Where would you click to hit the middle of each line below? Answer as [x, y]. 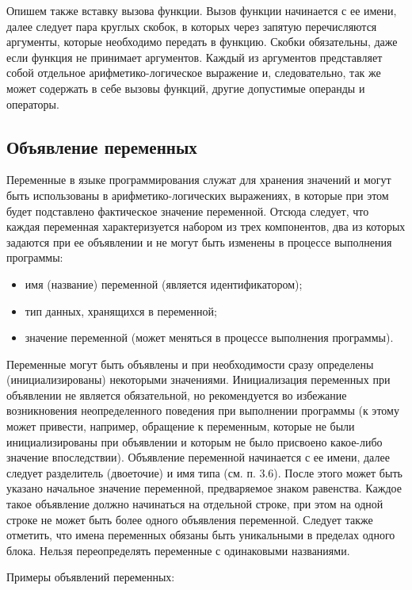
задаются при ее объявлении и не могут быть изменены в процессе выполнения [199, 241]
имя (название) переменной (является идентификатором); [164, 284]
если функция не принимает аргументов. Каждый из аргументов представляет [195, 57]
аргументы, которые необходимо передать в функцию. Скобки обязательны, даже [202, 42]
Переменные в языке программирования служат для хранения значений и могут [199, 180]
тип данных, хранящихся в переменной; [121, 310]
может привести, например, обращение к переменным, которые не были [181, 426]
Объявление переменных [102, 146]
